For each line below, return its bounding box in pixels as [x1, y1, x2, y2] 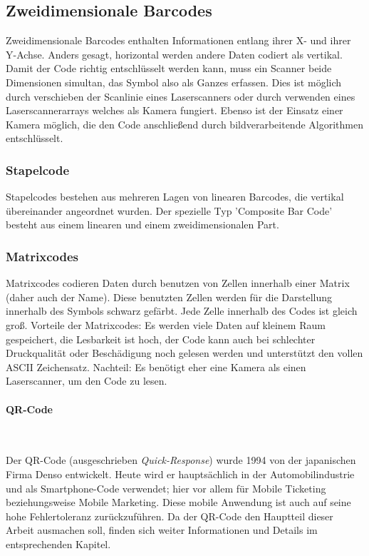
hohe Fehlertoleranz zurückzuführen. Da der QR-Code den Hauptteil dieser [6, 508, 333, 523]
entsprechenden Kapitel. [6, 536, 111, 551]
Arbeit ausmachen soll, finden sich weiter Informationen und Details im [6, 522, 318, 537]
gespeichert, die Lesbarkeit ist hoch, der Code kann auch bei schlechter [6, 331, 316, 346]
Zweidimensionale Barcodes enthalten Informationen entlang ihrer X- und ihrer [6, 33, 351, 48]
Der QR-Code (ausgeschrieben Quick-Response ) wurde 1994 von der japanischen [6, 453, 356, 467]
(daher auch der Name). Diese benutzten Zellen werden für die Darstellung [6, 289, 333, 304]
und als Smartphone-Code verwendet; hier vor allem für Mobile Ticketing [6, 480, 326, 495]
